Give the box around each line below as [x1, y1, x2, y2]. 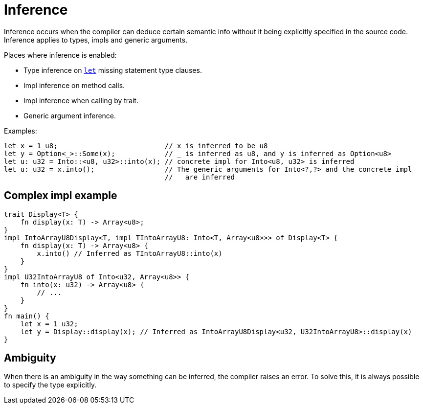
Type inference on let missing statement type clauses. [23, 66, 202, 74]
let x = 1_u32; [20, 319, 78, 328]
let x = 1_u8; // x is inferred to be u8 [4, 141, 268, 150]
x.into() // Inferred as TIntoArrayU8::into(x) [37, 249, 223, 257]
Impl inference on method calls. [23, 81, 125, 90]
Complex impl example [4, 189, 117, 202]
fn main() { [4, 312, 49, 320]
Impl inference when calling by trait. [23, 96, 138, 105]
